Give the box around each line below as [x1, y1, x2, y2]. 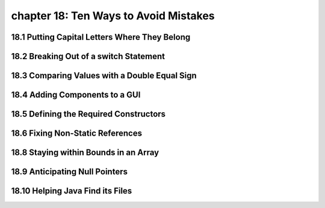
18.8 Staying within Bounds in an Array [11, 148, 159, 158]
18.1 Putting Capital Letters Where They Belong [11, 32, 191, 42]
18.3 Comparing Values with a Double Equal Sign [11, 71, 197, 81]
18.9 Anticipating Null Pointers [11, 166, 128, 177]
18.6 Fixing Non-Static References [11, 128, 143, 139]
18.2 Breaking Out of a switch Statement [11, 51, 166, 61]
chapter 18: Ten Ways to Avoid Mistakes [11, 9, 215, 22]
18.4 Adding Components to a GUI [11, 90, 141, 100]
